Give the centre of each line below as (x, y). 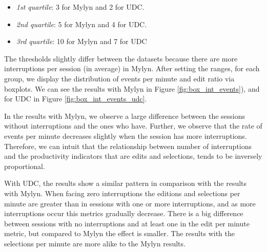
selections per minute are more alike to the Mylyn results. (95, 243)
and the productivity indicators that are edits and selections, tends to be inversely (133, 156)
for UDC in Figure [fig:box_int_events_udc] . (76, 99)
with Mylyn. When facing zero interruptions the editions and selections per (122, 193)
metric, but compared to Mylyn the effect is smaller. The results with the (119, 233)
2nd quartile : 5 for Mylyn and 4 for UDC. (81, 24)
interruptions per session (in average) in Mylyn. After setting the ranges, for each (132, 68)
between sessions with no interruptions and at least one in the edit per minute (127, 223)
